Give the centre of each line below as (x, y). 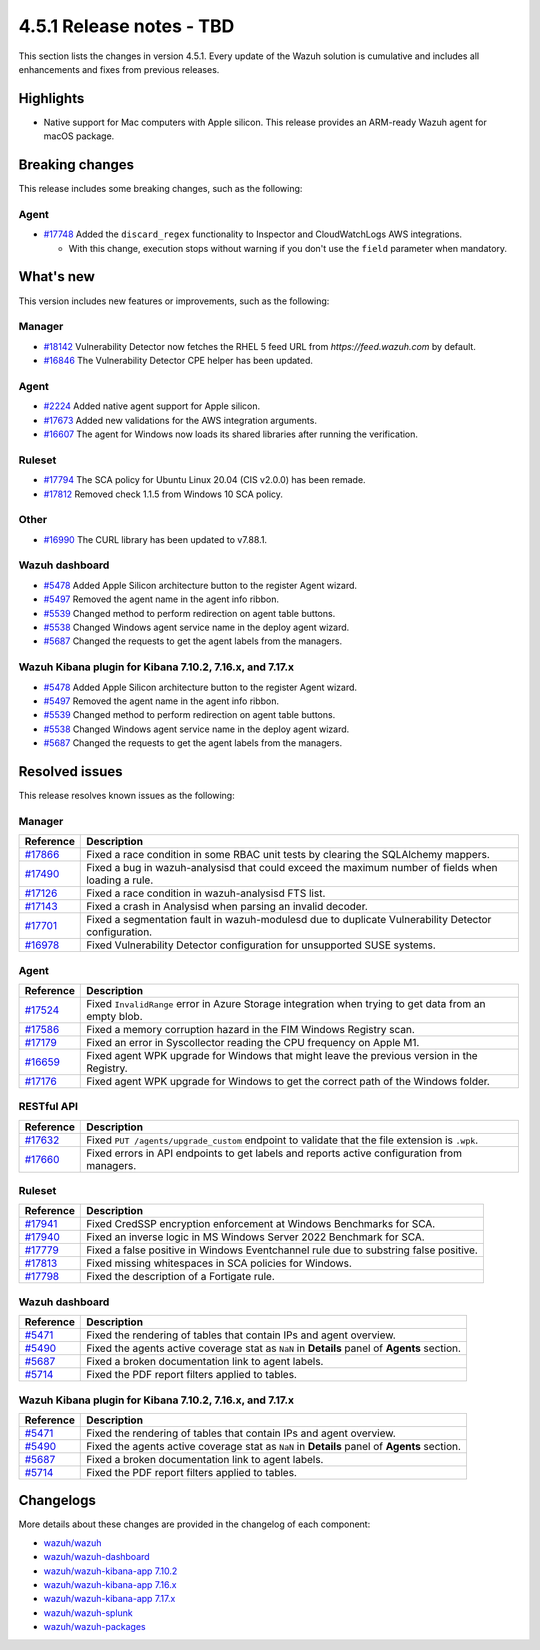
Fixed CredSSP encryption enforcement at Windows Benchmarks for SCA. (261, 1224)
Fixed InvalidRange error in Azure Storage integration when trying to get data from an (286, 1003)
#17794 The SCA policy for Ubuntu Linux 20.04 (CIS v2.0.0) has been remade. (204, 480)
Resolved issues (71, 771)
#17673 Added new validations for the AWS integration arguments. (180, 420)
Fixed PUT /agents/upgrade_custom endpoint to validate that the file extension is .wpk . (282, 1140)
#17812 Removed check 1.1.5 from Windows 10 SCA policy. (163, 494)
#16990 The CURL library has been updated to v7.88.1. (155, 539)
